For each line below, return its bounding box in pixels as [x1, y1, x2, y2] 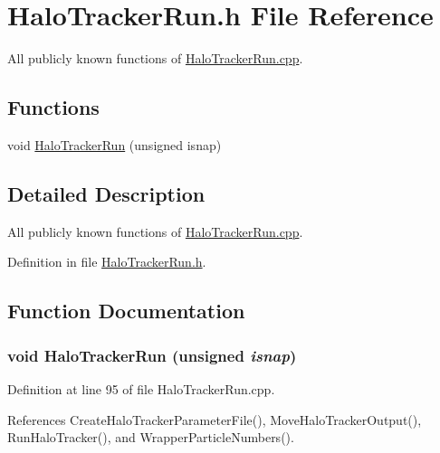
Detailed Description [7, 179, 206, 207]
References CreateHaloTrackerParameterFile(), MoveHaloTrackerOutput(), [7, 410, 422, 429]
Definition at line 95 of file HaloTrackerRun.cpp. [7, 379, 275, 398]
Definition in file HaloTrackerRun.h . [7, 252, 206, 271]
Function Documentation [7, 297, 245, 325]
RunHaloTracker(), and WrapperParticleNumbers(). [7, 428, 294, 447]
